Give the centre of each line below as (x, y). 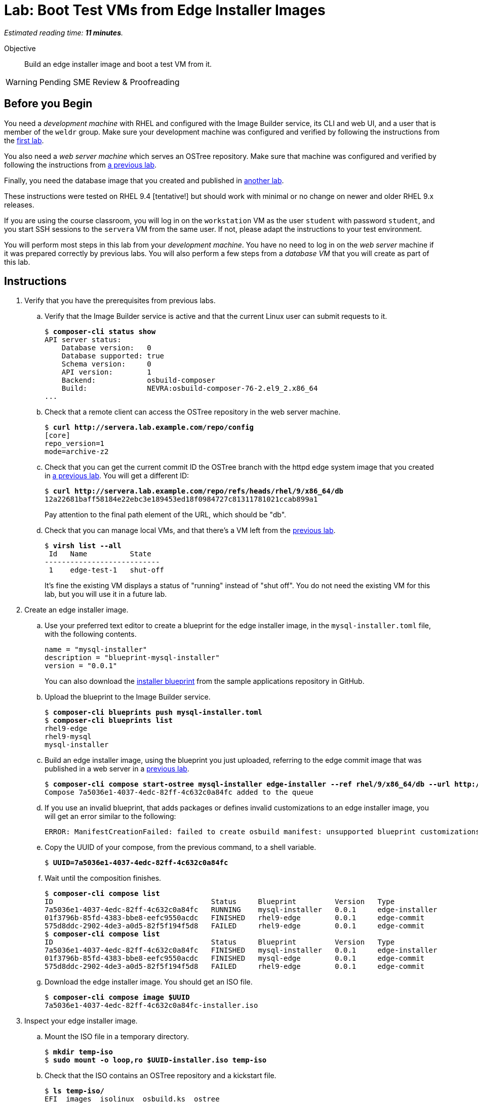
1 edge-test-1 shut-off (107, 570)
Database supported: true (113, 356)
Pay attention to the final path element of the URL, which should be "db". (166, 515)
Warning (22, 82)
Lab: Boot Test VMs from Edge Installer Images (165, 10)
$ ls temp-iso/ (75, 1091)
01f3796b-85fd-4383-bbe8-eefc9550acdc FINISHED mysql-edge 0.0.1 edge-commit (235, 958)
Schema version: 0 (106, 364)
